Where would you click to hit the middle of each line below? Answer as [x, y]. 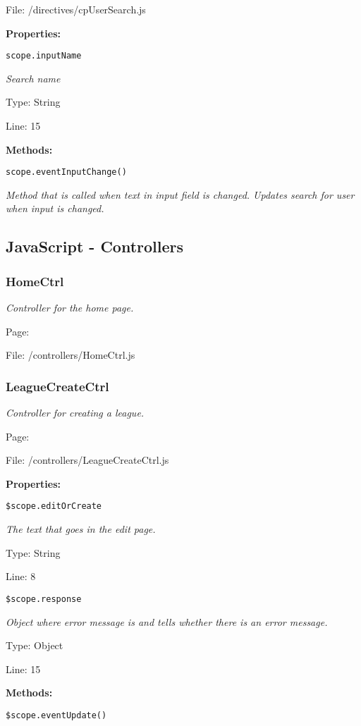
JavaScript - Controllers [95, 246]
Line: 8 [21, 576]
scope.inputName [44, 56]
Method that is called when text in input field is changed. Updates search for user [180, 194]
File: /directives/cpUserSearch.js [76, 9]
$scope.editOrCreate [54, 506]
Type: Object [35, 645]
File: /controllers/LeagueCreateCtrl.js [87, 460]
